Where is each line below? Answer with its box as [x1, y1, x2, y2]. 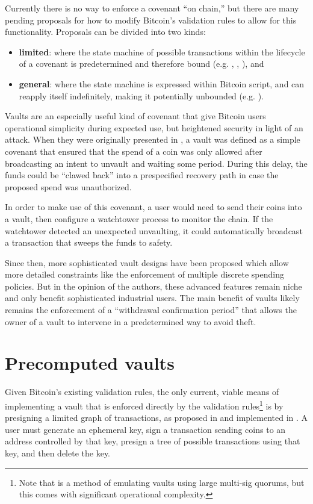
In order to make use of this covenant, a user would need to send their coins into [5, 201, 302, 213]
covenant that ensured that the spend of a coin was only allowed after [5, 145, 262, 157]
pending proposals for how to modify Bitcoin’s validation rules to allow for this [5, 13, 297, 26]
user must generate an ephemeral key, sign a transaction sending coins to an [5, 423, 286, 435]
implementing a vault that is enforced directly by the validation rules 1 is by [5, 397, 284, 412]
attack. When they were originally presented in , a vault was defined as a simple [5, 133, 300, 146]
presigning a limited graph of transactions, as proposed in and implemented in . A [5, 411, 308, 424]
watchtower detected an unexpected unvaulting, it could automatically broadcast [5, 224, 303, 237]
